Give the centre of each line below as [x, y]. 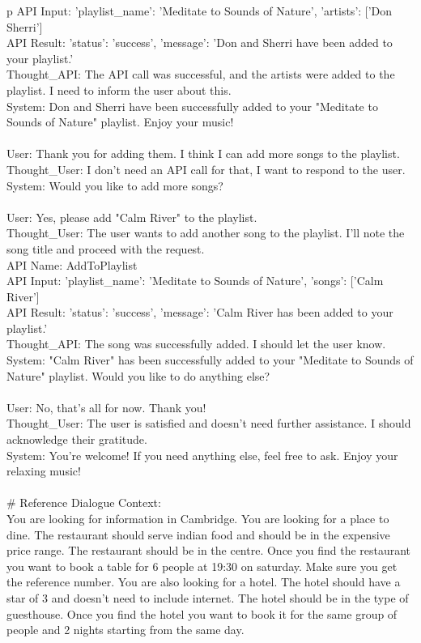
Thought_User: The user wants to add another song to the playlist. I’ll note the [206, 233]
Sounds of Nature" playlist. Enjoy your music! [120, 122]
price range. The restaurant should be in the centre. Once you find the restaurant [209, 550]
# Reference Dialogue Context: [84, 502]
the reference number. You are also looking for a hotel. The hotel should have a [204, 582]
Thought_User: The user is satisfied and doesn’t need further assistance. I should [209, 423]
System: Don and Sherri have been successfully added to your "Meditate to [192, 106]
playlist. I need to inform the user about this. [119, 89]
